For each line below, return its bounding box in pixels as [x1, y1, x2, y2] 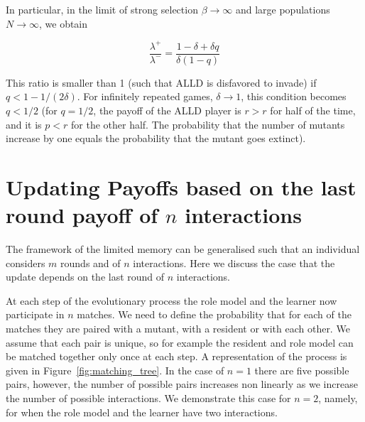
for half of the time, [270, 102, 356, 117]
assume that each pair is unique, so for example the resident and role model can [6, 335, 354, 350]
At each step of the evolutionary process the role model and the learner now [6, 293, 337, 308]
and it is [6, 117, 42, 131]
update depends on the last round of [6, 269, 165, 284]
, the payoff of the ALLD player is [93, 102, 241, 117]
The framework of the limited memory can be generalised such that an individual [6, 242, 360, 256]
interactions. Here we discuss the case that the [133, 255, 335, 270]
